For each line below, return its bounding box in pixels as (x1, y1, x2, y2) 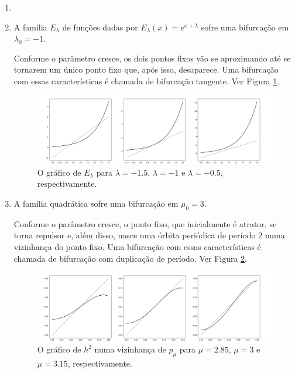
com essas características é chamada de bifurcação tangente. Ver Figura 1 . (13, 74, 280, 87)
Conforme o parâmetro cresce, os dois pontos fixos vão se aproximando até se (13, 52, 291, 64)
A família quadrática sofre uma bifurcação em (13, 197, 179, 209)
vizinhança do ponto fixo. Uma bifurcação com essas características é (13, 240, 261, 252)
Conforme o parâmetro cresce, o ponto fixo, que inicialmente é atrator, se (13, 217, 277, 230)
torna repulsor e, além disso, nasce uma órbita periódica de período (13, 229, 256, 241)
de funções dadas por (62, 20, 138, 33)
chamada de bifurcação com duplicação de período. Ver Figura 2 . (13, 252, 248, 264)
